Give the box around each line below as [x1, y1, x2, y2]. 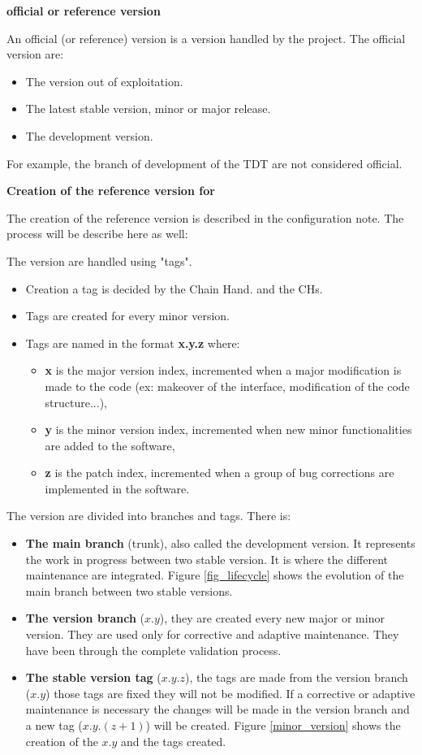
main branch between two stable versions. [25, 582, 233, 599]
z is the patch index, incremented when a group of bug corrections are [45, 464, 394, 481]
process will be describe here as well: [6, 225, 188, 242]
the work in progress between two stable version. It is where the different [25, 550, 389, 567]
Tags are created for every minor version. [25, 307, 230, 324]
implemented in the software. [45, 479, 190, 497]
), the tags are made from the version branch [184, 669, 408, 686]
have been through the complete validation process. [25, 641, 282, 658]
